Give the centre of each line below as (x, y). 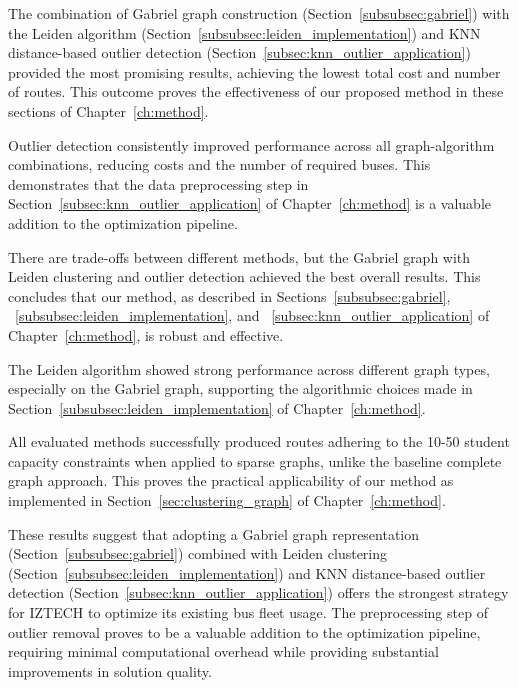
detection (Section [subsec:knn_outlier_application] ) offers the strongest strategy (258, 592)
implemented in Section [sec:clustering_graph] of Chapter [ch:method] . (227, 500)
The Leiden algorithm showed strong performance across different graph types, (249, 368)
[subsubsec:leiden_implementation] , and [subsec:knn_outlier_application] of (252, 315)
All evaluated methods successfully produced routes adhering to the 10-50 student (259, 441)
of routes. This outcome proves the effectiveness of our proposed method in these (256, 91)
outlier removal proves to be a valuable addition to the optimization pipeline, (244, 631)
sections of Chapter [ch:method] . (108, 110)
